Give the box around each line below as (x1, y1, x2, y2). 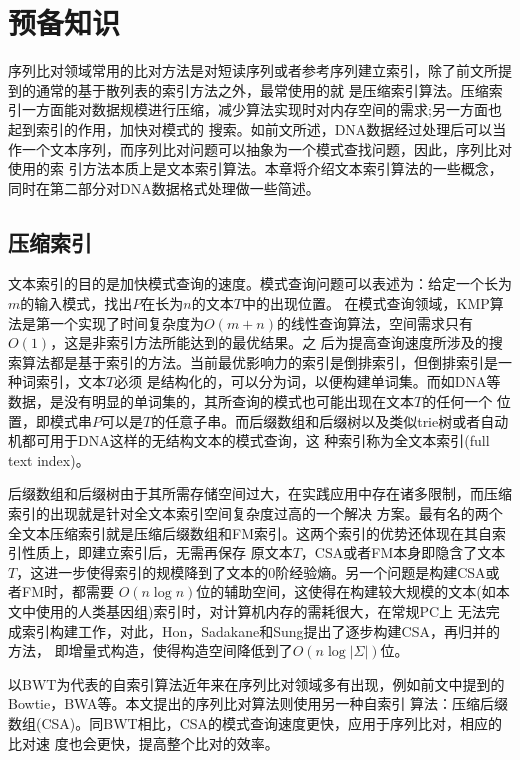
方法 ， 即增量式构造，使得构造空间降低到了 (8, 640, 293, 661)
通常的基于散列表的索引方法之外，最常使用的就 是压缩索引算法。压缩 (35, 79, 489, 100)
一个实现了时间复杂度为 (49, 312, 204, 333)
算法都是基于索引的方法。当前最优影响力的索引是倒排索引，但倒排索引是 (21, 351, 498, 372)
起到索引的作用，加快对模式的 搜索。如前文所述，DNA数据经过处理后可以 (8, 118, 493, 139)
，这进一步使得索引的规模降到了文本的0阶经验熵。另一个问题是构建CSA (16, 561, 486, 582)
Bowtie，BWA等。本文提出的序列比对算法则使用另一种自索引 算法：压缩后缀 (8, 693, 509, 714)
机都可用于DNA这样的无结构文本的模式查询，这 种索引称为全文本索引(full (8, 430, 490, 451)
